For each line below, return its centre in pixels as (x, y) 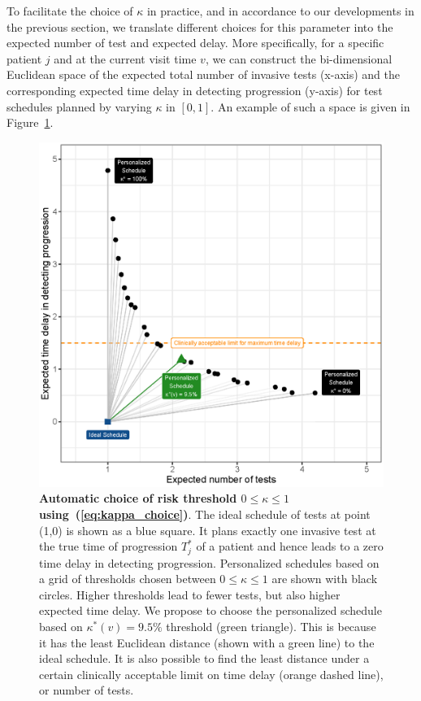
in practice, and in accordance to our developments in (280, 11)
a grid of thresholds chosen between (128, 579)
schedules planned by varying (79, 106)
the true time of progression (109, 546)
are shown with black (325, 579)
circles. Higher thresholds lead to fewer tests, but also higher (190, 594)
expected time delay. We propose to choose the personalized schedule (210, 610)
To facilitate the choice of (70, 11)
